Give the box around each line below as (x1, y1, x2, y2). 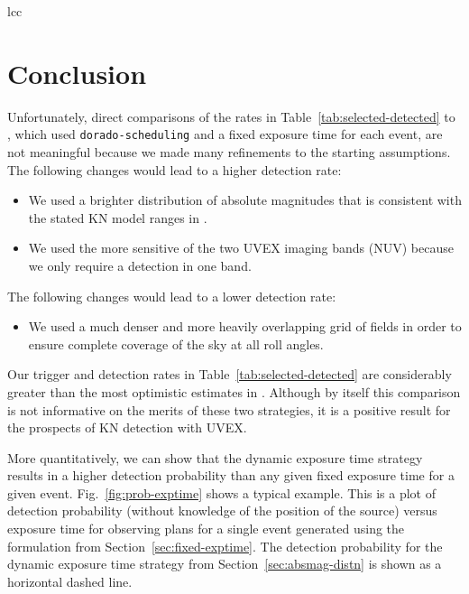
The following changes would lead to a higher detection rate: (7, 160, 342, 179)
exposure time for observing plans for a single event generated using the (7, 519, 405, 538)
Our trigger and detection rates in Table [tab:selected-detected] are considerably (7, 365, 452, 384)
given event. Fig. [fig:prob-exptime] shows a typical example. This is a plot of (7, 483, 436, 502)
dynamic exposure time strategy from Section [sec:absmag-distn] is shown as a (7, 554, 442, 573)
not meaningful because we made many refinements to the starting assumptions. (7, 142, 451, 161)
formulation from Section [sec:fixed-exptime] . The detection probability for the (7, 536, 443, 555)
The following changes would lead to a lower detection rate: (7, 286, 336, 305)
